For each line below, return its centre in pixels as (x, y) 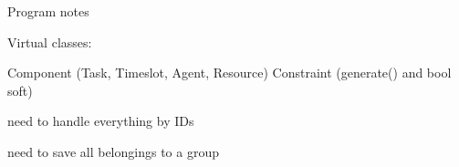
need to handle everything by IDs (101, 121)
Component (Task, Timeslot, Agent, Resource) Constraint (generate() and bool (229, 73)
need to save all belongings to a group (113, 151)
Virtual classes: (50, 42)
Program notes (48, 11)
